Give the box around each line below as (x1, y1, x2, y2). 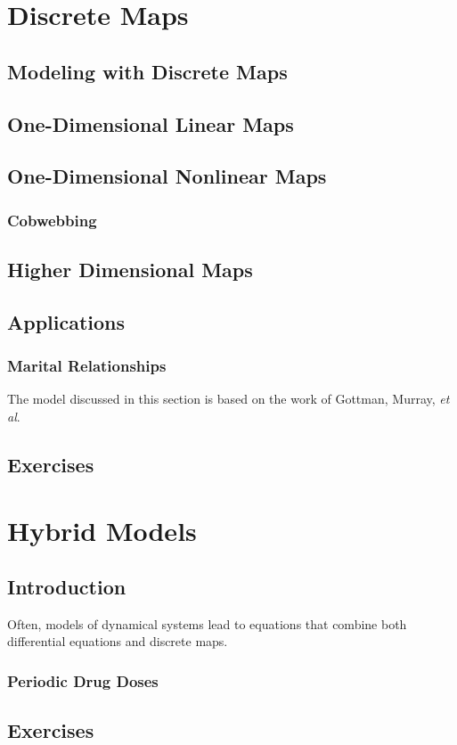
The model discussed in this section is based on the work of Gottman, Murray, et (7, 389, 450, 408)
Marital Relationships (7, 355, 167, 377)
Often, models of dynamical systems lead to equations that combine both (7, 614, 407, 633)
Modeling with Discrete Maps (7, 57, 288, 85)
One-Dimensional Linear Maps (7, 110, 294, 137)
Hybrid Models (7, 512, 197, 548)
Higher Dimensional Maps (7, 255, 253, 282)
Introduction (7, 573, 126, 601)
